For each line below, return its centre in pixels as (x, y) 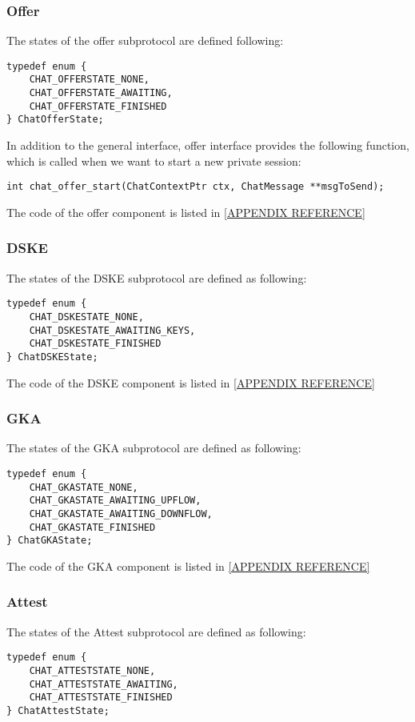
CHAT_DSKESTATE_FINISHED (95, 344)
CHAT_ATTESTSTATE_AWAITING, (104, 684)
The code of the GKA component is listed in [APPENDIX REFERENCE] (188, 566)
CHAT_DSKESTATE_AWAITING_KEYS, (112, 330)
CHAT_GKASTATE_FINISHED (92, 527)
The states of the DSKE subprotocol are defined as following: (157, 277)
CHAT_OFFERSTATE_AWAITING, (101, 93)
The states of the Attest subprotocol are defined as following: (156, 631)
